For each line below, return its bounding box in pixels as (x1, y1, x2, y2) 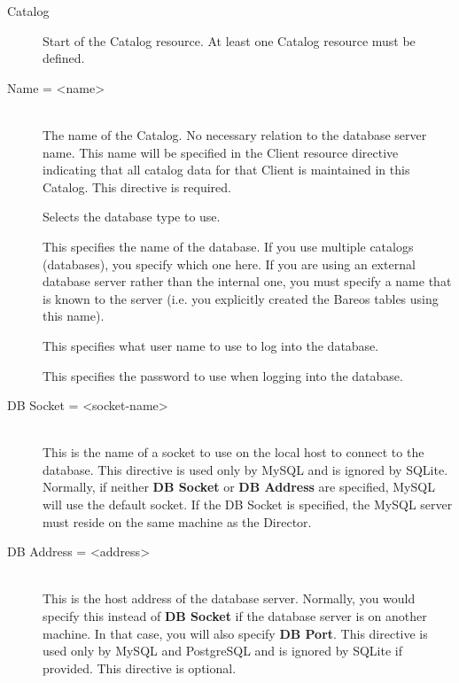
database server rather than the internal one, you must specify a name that (43, 272, 452, 291)
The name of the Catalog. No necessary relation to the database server (43, 125, 427, 144)
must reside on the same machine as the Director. (43, 512, 312, 531)
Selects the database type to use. (43, 207, 221, 226)
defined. (43, 49, 85, 67)
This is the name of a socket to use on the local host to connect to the (43, 443, 424, 462)
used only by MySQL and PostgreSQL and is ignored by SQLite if (43, 641, 402, 660)
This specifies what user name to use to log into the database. (43, 336, 379, 354)
